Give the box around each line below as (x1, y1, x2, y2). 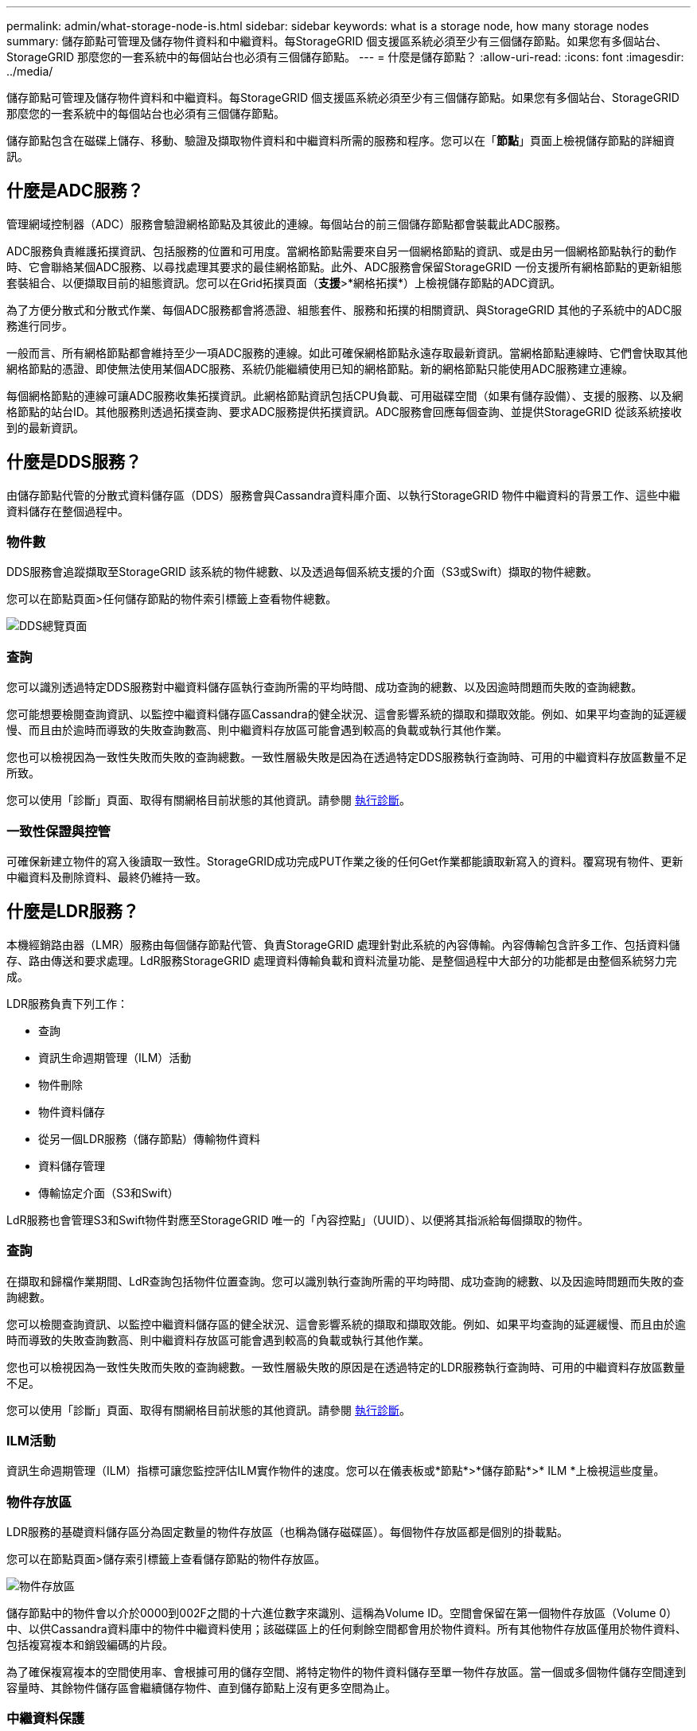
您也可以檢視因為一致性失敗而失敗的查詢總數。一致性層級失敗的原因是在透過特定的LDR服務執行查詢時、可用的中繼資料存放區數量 (6, 1360, 686, 1374)
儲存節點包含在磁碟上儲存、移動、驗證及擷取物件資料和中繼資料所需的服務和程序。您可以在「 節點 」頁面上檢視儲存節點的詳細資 (6, 134, 675, 147)
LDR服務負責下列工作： (6, 996, 129, 1010)
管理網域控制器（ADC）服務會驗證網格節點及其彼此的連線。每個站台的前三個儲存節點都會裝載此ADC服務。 (6, 216, 567, 231)
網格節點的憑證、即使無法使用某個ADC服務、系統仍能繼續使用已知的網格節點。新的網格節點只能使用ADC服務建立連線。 (6, 361, 633, 375)
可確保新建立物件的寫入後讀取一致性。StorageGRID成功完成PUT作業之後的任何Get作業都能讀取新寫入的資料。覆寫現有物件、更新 (6, 854, 683, 868)
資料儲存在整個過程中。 (6, 504, 129, 518)
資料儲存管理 (38, 1158, 105, 1173)
